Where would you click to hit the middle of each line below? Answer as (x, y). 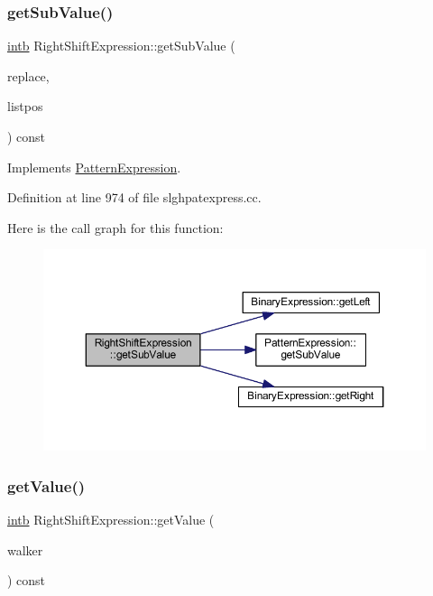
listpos (25, 106)
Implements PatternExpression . (94, 167)
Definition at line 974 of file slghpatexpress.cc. (134, 197)
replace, (28, 75)
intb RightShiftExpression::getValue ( (111, 519)
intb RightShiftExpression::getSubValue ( (121, 46)
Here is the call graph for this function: (115, 227)
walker (25, 549)
